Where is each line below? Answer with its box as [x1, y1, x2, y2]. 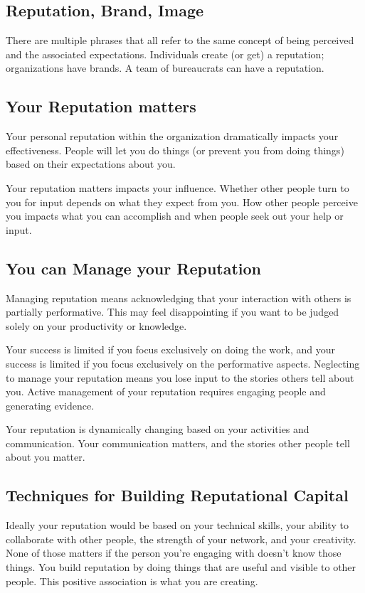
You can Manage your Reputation [6, 257, 262, 279]
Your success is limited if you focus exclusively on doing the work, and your [6, 342, 335, 357]
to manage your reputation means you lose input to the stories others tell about [6, 370, 354, 385]
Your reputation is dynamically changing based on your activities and [6, 422, 310, 437]
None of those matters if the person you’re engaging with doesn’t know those [6, 545, 342, 560]
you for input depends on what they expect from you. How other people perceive [6, 194, 358, 209]
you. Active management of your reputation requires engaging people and [6, 384, 326, 399]
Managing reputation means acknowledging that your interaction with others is [6, 290, 351, 305]
